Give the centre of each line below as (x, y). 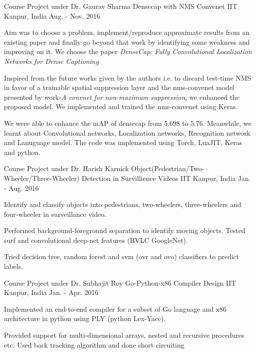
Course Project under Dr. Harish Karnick (66, 168)
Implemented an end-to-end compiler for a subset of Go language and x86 (115, 309)
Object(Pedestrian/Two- (168, 168)
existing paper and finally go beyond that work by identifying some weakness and (127, 42)
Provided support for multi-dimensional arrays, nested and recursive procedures (124, 335)
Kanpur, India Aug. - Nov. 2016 (52, 15)
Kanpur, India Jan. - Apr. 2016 (51, 292)
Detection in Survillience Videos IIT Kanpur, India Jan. (166, 178)
